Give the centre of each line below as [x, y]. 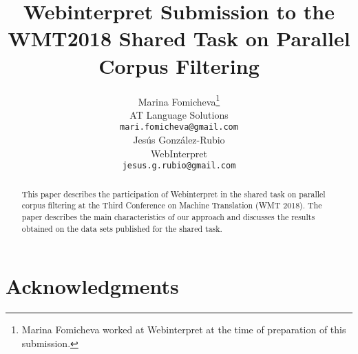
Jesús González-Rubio [179, 139]
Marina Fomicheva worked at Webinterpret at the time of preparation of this [184, 330]
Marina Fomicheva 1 [179, 100]
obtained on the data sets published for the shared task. [122, 228]
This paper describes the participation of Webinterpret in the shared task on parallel [173, 194]
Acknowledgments [92, 286]
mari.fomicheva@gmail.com [179, 127]
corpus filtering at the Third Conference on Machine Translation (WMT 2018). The [172, 205]
